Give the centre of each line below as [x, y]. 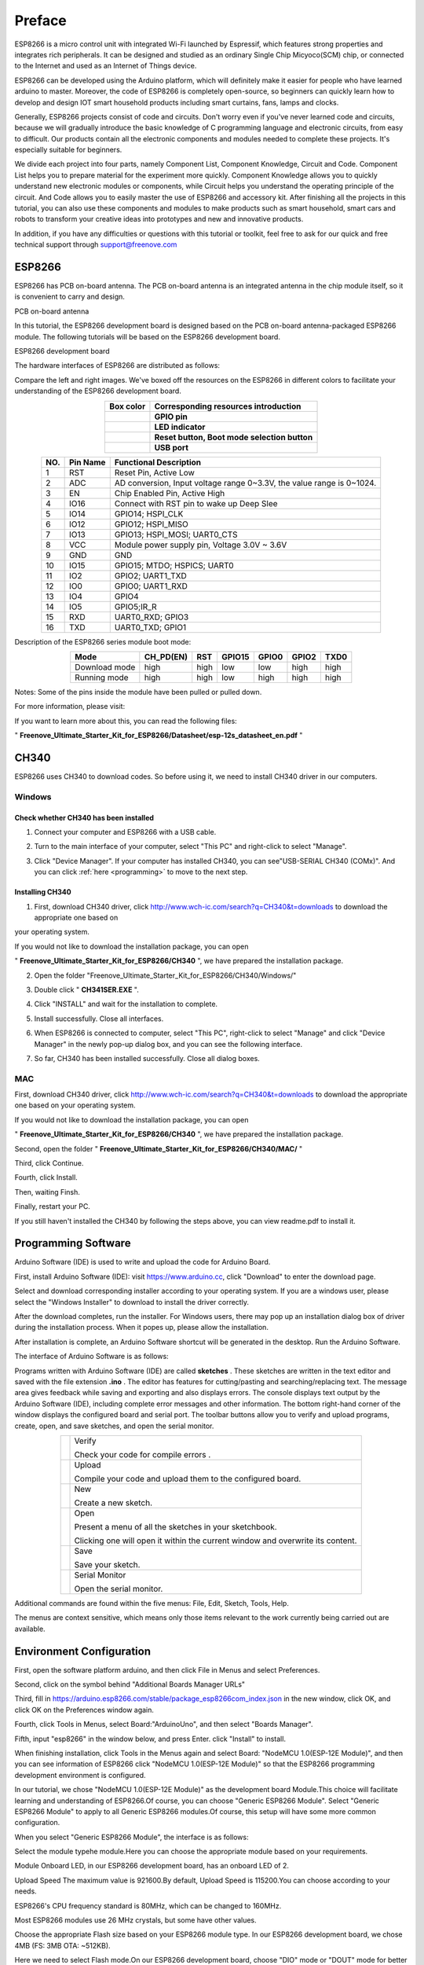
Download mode [105, 667]
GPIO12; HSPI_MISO [151, 524]
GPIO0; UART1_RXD [151, 586]
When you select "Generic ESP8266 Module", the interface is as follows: [132, 1837]
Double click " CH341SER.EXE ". [86, 990]
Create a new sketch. [113, 1503]
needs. [26, 1891]
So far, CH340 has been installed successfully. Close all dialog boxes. [147, 1058]
